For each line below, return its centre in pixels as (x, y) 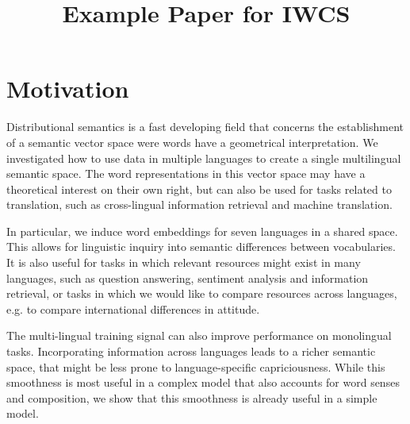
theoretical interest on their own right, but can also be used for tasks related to (199, 189)
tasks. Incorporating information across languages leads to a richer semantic (191, 351)
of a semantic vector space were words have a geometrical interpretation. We (192, 142)
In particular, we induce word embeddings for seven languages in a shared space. (202, 231)
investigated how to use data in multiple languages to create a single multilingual (204, 158)
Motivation (68, 89)
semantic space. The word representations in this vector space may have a (186, 173)
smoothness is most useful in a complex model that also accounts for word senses (203, 382)
